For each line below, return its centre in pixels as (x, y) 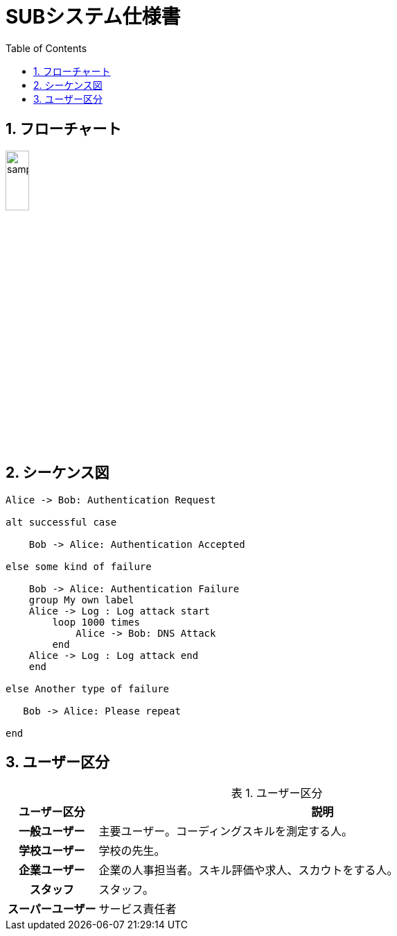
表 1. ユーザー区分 (277, 793)
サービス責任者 (138, 909)
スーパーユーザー (52, 909)
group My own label (81, 600)
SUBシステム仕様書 (93, 17)
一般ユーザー (52, 831)
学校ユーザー (52, 850)
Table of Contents (46, 48)
